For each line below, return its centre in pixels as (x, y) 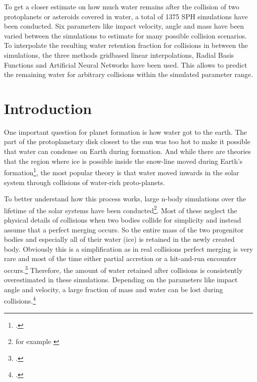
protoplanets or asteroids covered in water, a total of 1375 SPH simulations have (126, 16)
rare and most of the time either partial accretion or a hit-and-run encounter (120, 258)
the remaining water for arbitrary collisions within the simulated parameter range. (128, 74)
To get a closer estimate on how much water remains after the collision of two (122, 6)
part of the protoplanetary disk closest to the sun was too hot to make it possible (127, 141)
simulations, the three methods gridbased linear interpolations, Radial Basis (119, 55)
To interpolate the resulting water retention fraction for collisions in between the (126, 45)
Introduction (48, 108)
